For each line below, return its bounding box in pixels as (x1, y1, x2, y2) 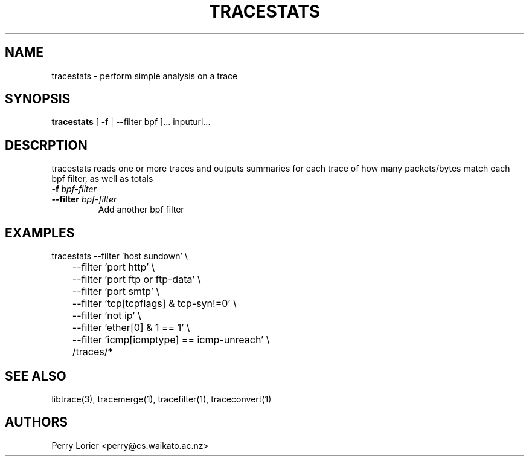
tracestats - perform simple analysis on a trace (51, 70, 238, 81)
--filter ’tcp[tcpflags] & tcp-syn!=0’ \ (72, 297, 237, 310)
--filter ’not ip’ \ (72, 309, 141, 322)
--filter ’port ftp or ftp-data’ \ (72, 273, 201, 286)
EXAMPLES (5, 225, 75, 240)
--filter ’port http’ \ (72, 261, 155, 274)
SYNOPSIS (5, 91, 71, 107)
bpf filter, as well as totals (51, 173, 153, 184)
